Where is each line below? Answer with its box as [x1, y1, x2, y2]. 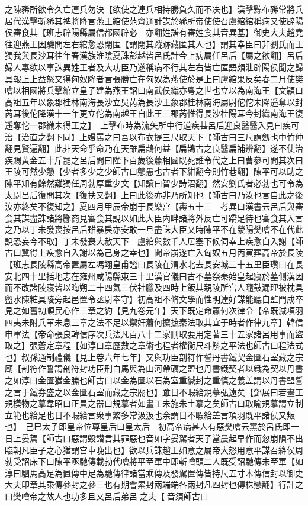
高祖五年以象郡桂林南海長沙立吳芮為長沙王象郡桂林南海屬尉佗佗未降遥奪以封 [5, 95, 303, 108]
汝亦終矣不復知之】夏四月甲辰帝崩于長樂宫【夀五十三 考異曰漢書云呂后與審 [5, 200, 303, 212]
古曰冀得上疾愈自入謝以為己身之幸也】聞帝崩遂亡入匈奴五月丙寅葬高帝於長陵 [5, 246, 303, 259]
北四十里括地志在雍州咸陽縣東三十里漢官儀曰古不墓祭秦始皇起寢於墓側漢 [12, 269, 295, 282]
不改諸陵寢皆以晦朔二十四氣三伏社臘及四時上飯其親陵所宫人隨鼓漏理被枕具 [12, 281, 303, 294]
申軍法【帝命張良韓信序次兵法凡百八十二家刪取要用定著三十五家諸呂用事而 [5, 327, 295, 340]
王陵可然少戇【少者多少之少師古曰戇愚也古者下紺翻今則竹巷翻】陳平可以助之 [5, 165, 303, 178]
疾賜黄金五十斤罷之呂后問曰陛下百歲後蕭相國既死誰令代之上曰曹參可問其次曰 [5, 153, 303, 166]
